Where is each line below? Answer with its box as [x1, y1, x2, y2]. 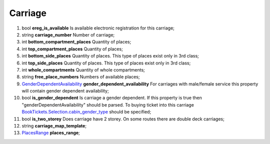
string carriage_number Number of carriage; [21, 31, 115, 37]
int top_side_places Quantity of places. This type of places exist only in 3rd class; [21, 60, 191, 66]
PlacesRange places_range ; [21, 130, 80, 136]
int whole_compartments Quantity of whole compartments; [21, 66, 145, 72]
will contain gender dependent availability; [21, 88, 109, 94]
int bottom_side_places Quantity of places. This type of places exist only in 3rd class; [21, 53, 199, 59]
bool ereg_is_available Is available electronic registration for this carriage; [21, 25, 175, 31]
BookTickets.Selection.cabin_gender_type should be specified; [21, 109, 151, 115]
